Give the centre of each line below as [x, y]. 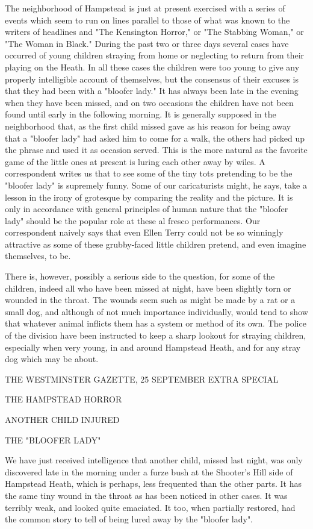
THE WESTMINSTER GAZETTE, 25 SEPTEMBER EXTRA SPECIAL [142, 379]
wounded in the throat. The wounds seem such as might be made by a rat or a [150, 300]
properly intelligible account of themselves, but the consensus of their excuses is [152, 79]
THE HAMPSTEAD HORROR [64, 399]
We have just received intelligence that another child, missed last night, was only [154, 460]
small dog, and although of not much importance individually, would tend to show [156, 311]
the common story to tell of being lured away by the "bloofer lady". [129, 519]
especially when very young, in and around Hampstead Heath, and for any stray [153, 347]
